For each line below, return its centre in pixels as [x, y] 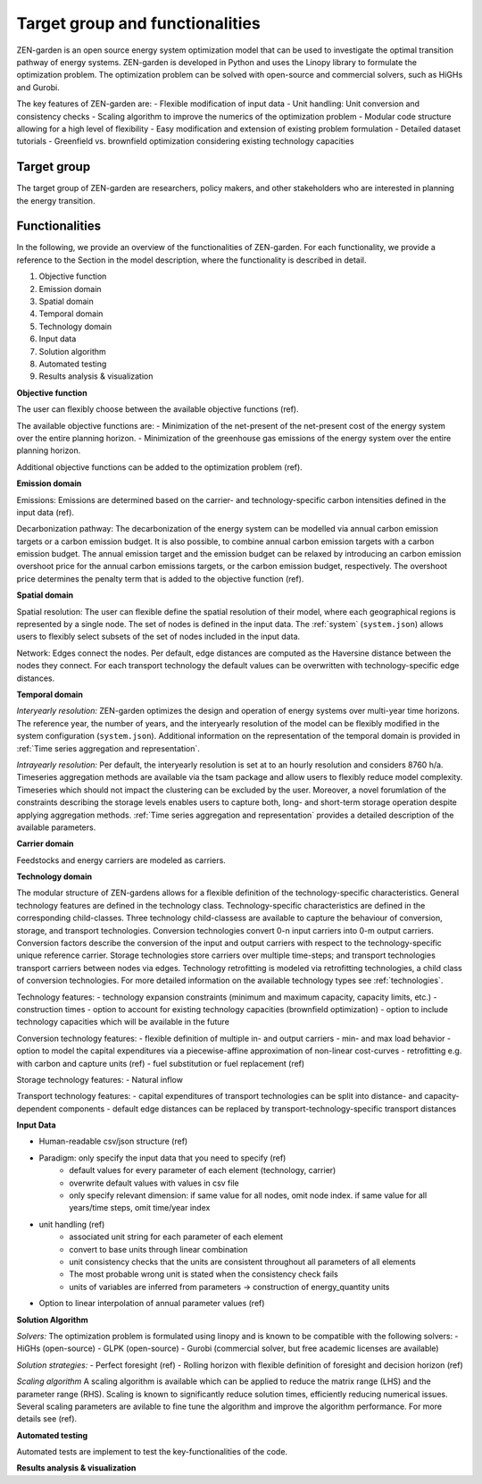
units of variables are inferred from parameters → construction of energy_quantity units [229, 1287]
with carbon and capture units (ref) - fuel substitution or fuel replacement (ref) [161, 1063]
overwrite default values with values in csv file [154, 1183]
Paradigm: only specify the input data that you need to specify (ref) [162, 1158]
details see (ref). [47, 1419]
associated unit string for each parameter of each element [176, 1237]
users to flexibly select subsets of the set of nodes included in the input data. [158, 637]
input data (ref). [46, 512]
